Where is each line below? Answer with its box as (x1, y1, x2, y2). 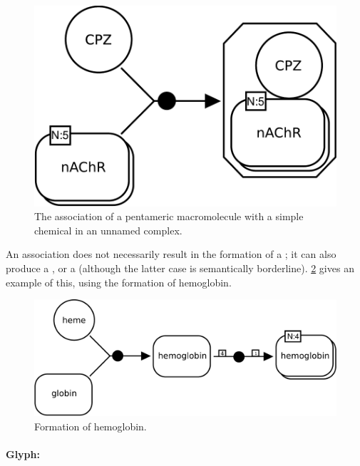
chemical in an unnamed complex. (34, 222, 182, 237)
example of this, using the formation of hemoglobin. (6, 274, 232, 289)
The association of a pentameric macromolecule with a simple (34, 209, 304, 224)
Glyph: (6, 447, 40, 462)
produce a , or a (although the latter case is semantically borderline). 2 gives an (6, 261, 354, 276)
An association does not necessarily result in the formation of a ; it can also (6, 247, 336, 262)
